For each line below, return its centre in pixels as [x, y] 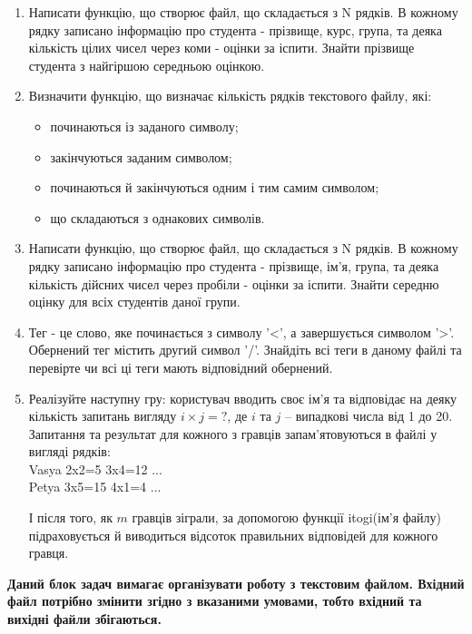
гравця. [49, 553]
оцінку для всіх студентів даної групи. [134, 302]
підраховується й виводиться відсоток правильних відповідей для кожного [233, 535]
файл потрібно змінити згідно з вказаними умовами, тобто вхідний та [215, 601]
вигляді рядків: [69, 451]
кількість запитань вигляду [103, 416]
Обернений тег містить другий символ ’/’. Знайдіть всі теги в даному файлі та [245, 350]
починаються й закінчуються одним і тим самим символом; [215, 187]
